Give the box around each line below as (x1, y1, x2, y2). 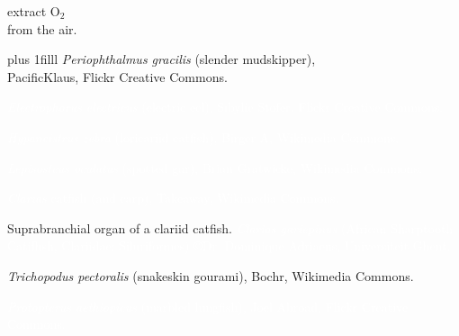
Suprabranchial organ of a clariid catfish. (7, 218, 232, 237)
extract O (7, 2, 60, 20)
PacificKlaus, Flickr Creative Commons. (7, 67, 228, 86)
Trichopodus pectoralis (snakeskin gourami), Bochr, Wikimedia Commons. (7, 266, 414, 285)
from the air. (7, 19, 77, 38)
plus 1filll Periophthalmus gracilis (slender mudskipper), (7, 50, 316, 68)
